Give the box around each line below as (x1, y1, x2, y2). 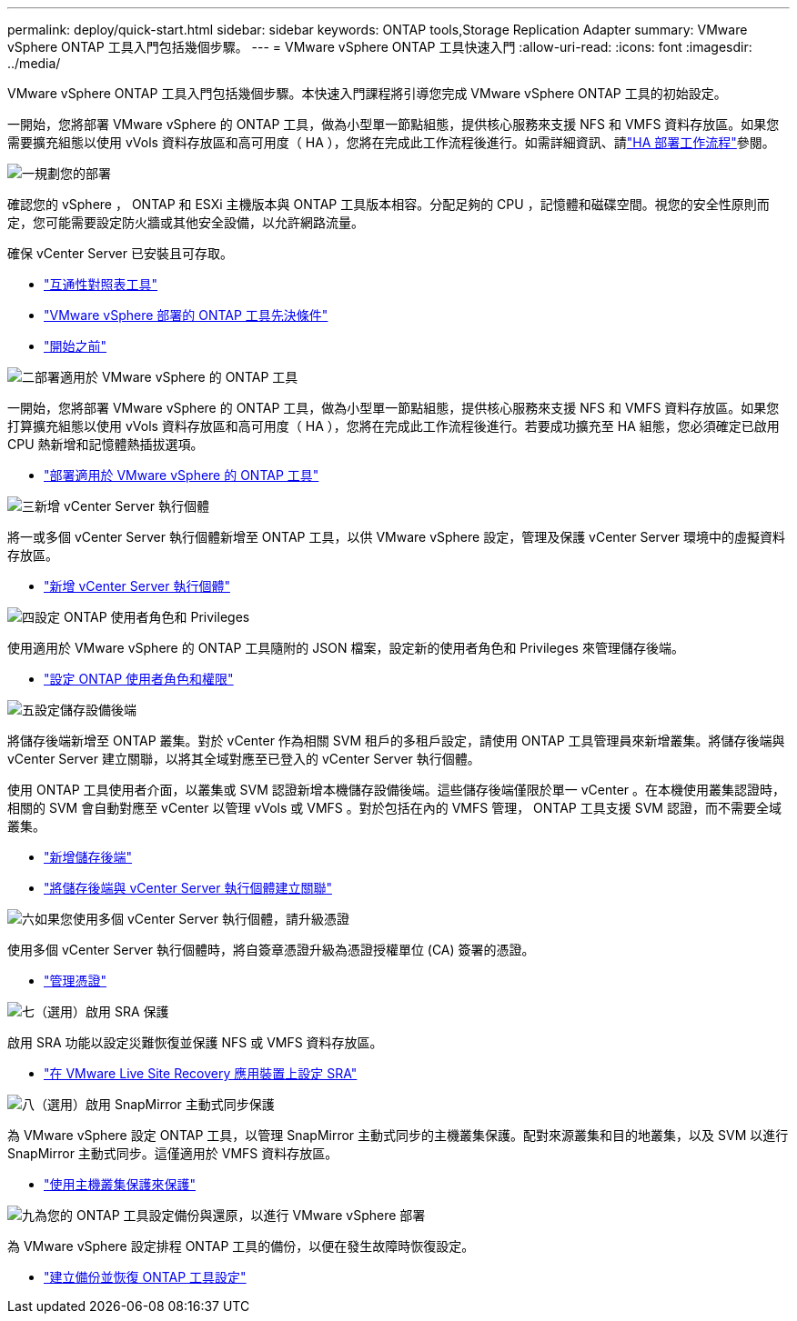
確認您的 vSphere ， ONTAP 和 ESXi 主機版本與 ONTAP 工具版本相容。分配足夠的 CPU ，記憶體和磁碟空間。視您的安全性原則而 (7, 196, 770, 212)
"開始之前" (44, 338, 107, 354)
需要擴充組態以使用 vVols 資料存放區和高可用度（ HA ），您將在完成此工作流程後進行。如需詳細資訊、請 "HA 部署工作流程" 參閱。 (7, 135, 775, 150)
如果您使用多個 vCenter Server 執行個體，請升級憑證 (35, 911, 349, 926)
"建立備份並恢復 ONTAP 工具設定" (44, 1269, 247, 1285)
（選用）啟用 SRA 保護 (35, 1004, 169, 1019)
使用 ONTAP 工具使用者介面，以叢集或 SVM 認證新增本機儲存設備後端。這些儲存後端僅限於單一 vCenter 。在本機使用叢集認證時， (7, 782, 786, 797)
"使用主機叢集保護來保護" (44, 1176, 197, 1192)
